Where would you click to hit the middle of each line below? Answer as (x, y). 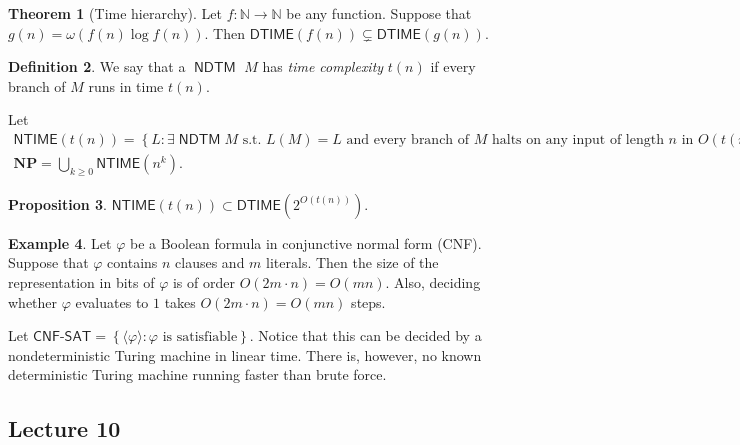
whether (33, 301)
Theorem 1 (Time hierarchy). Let (115, 13)
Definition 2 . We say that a (97, 66)
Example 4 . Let (60, 242)
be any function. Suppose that (379, 13)
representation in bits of (81, 282)
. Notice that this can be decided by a (365, 335)
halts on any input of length (578, 139)
